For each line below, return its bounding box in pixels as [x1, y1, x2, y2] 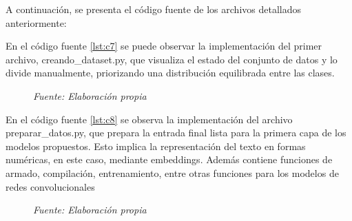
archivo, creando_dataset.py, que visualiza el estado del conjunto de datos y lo [6, 52, 338, 66]
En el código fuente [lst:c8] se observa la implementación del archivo [6, 112, 293, 126]
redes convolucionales [6, 179, 95, 193]
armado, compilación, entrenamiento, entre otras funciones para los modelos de [6, 165, 339, 180]
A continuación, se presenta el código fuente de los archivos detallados [6, 2, 301, 16]
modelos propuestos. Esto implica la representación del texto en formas [6, 138, 306, 153]
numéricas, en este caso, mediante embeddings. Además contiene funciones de [6, 152, 333, 167]
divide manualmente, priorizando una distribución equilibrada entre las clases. [6, 65, 335, 80]
